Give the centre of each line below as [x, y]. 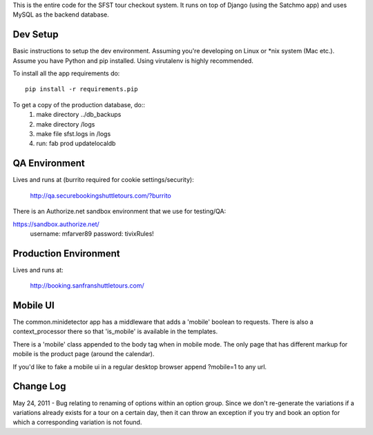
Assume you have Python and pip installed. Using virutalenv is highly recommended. [133, 61]
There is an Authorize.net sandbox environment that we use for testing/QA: [119, 212]
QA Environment [49, 164]
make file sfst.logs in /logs [74, 134]
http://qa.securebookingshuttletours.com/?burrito [101, 195]
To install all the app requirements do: [66, 73]
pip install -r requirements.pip [82, 89]
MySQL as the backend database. [61, 15]
